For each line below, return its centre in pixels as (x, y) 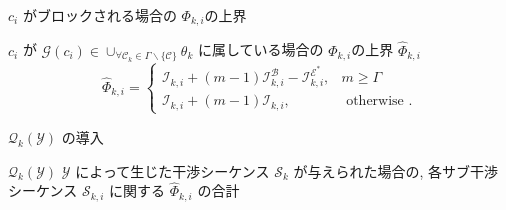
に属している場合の (260, 49)
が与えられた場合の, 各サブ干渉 (396, 170)
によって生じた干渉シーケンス (172, 170)
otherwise (375, 101)
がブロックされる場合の (99, 15)
